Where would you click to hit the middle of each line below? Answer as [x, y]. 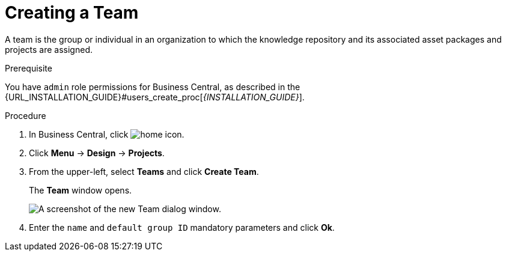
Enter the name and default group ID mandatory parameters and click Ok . [182, 227]
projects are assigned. [49, 49]
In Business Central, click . [107, 134]
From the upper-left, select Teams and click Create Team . [144, 171]
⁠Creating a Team [72, 13]
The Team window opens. [81, 190]
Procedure [26, 115]
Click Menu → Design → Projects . [97, 153]
